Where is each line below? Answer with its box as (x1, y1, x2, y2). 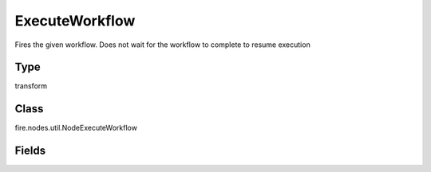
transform (14, 81, 48, 91)
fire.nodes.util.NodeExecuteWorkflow (14, 123, 137, 133)
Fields (14, 144, 46, 158)
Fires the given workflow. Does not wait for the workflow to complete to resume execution (14, 40, 310, 49)
